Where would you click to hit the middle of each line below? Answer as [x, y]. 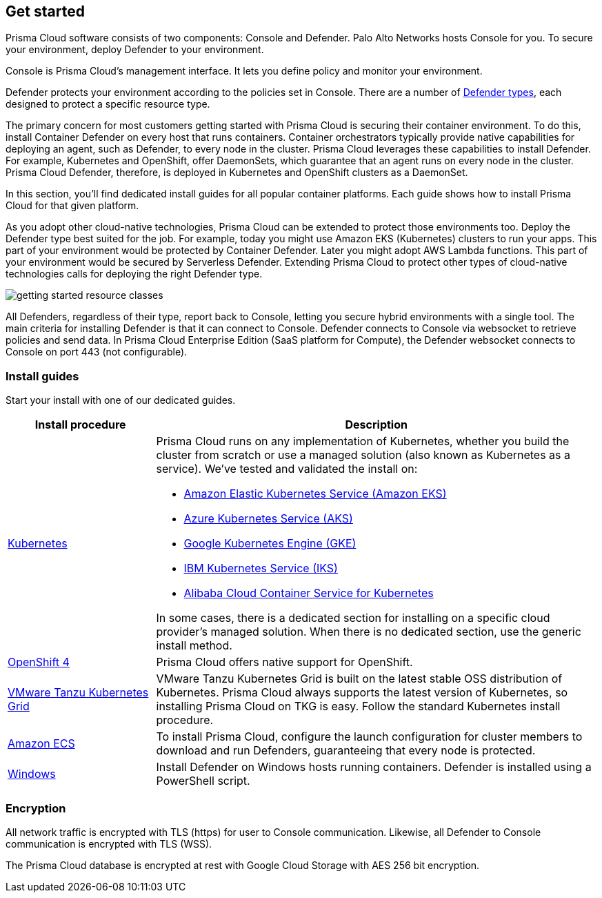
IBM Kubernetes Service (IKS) [261, 568]
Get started [45, 11]
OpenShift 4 [39, 662]
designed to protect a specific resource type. [108, 104]
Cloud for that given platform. [72, 206]
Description [376, 425]
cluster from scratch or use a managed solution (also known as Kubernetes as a [363, 455]
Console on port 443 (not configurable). [97, 352]
